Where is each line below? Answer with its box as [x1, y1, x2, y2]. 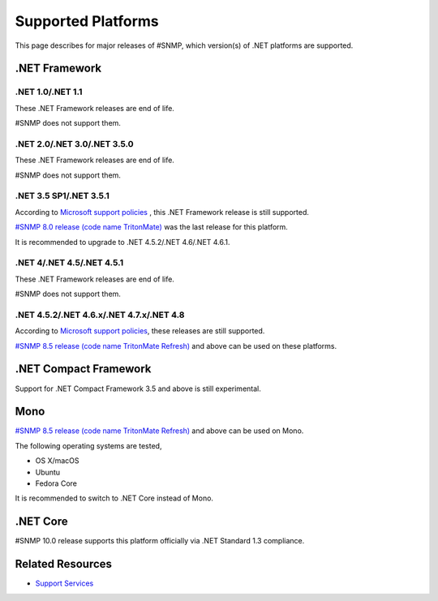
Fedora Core [35, 479, 77, 488]
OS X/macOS [35, 456, 80, 466]
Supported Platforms [15, 12, 160, 30]
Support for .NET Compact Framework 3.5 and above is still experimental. [15, 384, 261, 393]
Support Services [35, 578, 94, 588]
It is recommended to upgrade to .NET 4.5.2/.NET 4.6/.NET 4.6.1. [15, 237, 230, 247]
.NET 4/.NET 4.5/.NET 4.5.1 [15, 257, 124, 268]
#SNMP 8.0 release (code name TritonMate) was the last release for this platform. [15, 222, 288, 232]
